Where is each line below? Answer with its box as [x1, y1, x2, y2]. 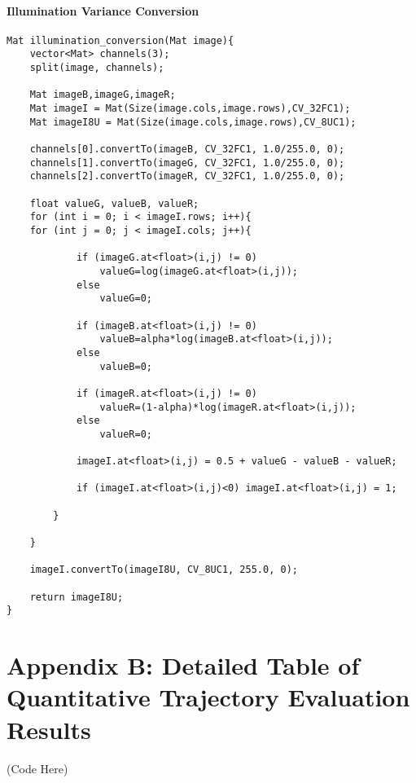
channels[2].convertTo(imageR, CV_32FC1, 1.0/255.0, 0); [29, 170, 345, 183]
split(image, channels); [29, 62, 164, 74]
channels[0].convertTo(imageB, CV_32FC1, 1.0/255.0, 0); [29, 143, 345, 156]
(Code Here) [7, 759, 68, 776]
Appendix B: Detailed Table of [7, 649, 360, 682]
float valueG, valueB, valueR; [29, 197, 199, 209]
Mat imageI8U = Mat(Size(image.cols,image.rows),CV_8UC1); [29, 116, 357, 128]
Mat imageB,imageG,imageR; [29, 89, 176, 101]
